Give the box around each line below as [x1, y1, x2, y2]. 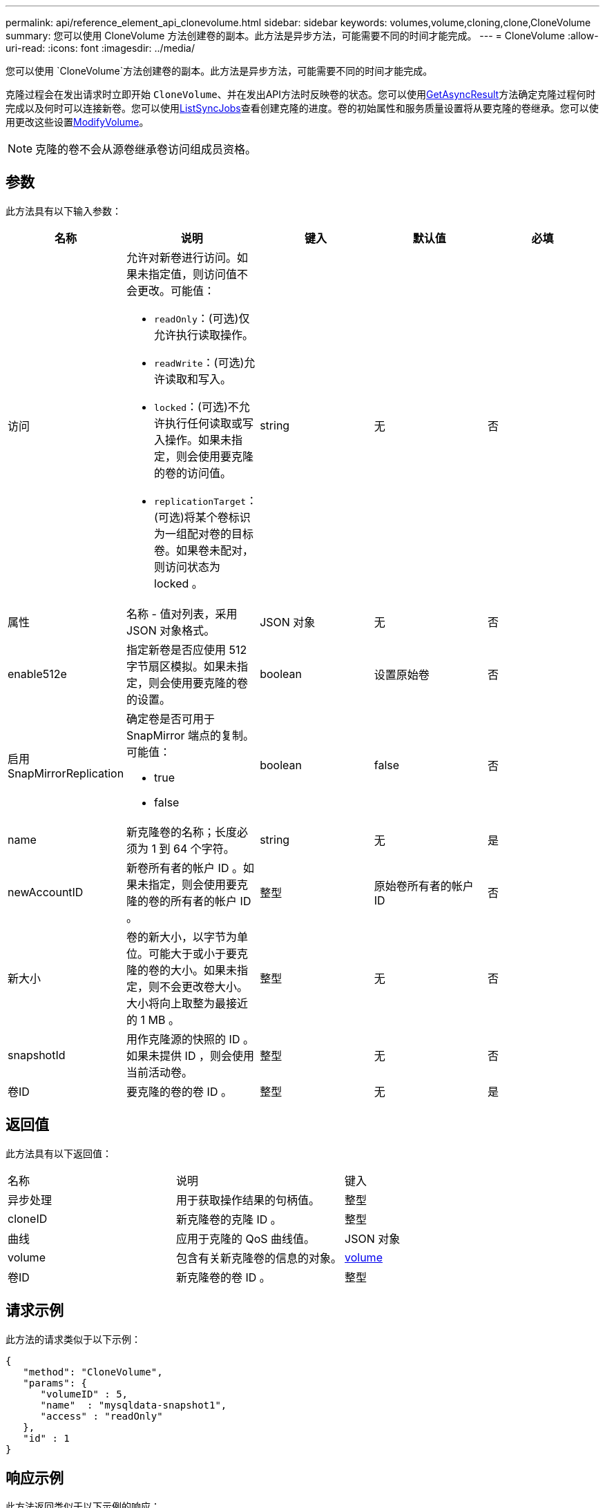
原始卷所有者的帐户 [374, 878, 474, 893]
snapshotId [8, 1047, 66, 1062]
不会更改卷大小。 [160, 979, 249, 994]
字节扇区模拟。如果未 [126, 659, 238, 673]
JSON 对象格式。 [126, 623, 215, 637]
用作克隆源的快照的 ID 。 [126, 1032, 254, 1046]
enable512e [8, 666, 67, 681]
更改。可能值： [137, 283, 215, 298]
